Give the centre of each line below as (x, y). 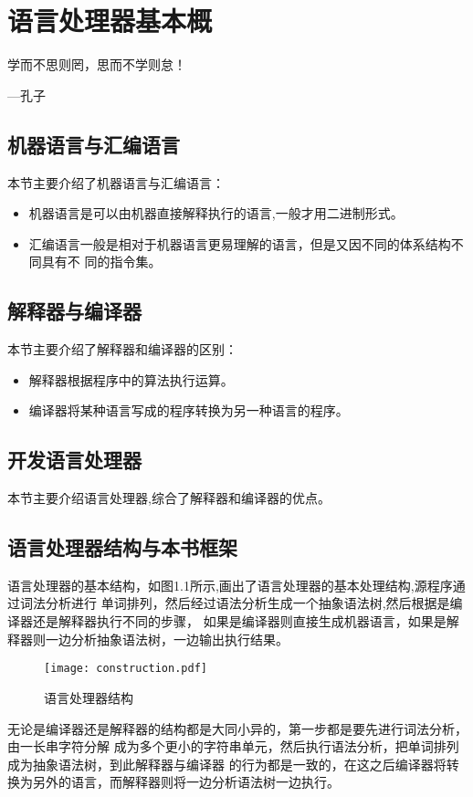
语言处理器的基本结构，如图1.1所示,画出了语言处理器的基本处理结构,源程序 (230, 585)
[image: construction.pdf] (126, 669)
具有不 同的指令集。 (101, 262)
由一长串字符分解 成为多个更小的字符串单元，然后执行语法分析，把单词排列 (233, 746)
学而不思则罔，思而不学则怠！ (97, 64)
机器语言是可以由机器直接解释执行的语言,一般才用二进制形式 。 (216, 213)
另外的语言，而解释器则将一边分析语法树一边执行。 (186, 782)
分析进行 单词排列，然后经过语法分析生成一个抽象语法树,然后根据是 (247, 603)
